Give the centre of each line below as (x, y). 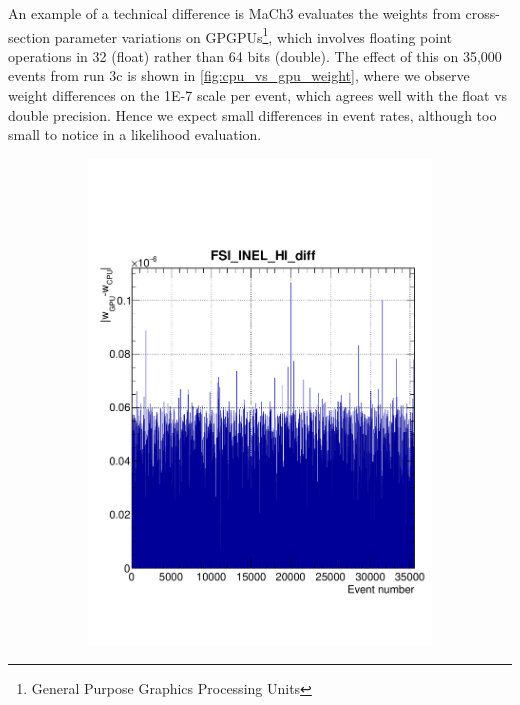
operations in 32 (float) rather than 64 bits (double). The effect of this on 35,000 (255, 55)
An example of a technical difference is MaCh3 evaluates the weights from (234, 13)
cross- (482, 13)
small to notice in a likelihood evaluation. (135, 134)
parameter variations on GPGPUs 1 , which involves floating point (253, 35)
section (29, 36)
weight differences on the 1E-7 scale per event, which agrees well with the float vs (258, 95)
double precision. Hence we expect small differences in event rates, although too (252, 114)
